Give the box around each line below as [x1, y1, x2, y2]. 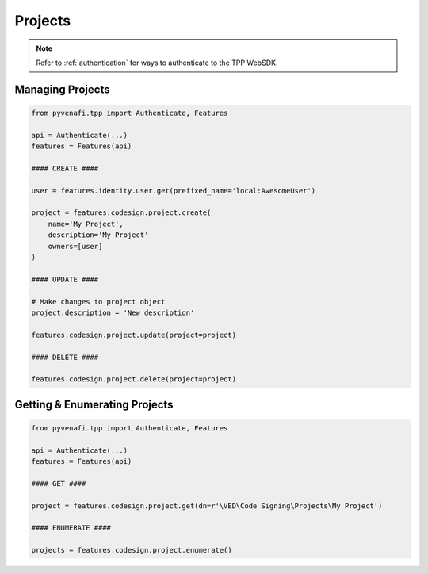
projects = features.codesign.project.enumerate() [31, 545, 233, 555]
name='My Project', [48, 219, 124, 228]
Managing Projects [14, 82, 110, 96]
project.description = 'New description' [31, 308, 195, 317]
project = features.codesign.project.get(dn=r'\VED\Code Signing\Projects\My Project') [31, 501, 383, 511]
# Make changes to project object [31, 297, 166, 306]
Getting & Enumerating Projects [14, 397, 174, 411]
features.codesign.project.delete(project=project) [31, 375, 237, 384]
